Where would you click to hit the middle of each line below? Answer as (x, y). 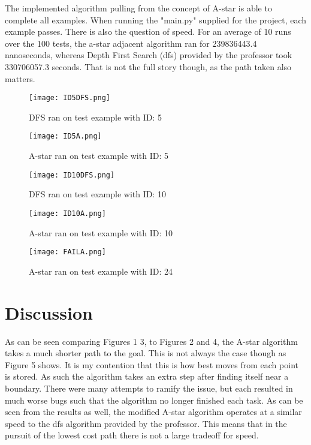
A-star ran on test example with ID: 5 (99, 156)
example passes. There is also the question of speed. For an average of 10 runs (148, 31)
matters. (20, 78)
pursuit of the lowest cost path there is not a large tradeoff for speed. (132, 435)
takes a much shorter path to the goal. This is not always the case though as (146, 353)
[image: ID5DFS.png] (70, 98)
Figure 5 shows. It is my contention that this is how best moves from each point (152, 364)
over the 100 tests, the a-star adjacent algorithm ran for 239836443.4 (131, 43)
